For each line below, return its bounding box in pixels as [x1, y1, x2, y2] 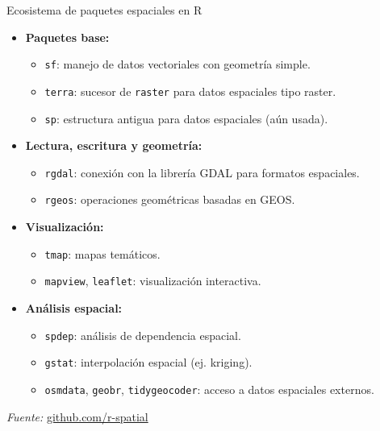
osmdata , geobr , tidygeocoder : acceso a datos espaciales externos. [44, 380, 374, 397]
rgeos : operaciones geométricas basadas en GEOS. [44, 191, 295, 208]
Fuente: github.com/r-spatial [6, 408, 148, 425]
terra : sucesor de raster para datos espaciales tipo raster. [44, 82, 336, 99]
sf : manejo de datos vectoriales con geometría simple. [44, 56, 311, 73]
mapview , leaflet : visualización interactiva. [44, 272, 261, 289]
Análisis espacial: [25, 299, 123, 316]
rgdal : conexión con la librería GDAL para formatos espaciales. [44, 164, 360, 180]
